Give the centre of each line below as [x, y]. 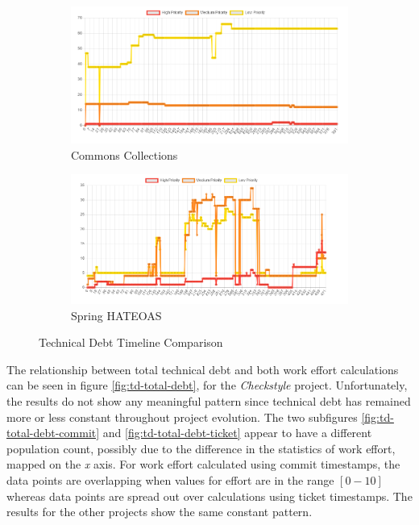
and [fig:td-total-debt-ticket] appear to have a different [237, 433]
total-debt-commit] [53, 433]
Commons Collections [124, 154]
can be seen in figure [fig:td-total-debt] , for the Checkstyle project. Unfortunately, [207, 385]
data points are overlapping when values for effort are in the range [170, 479]
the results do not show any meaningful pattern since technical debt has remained [209, 401]
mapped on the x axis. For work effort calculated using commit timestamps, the [203, 464]
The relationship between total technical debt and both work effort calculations [203, 369]
